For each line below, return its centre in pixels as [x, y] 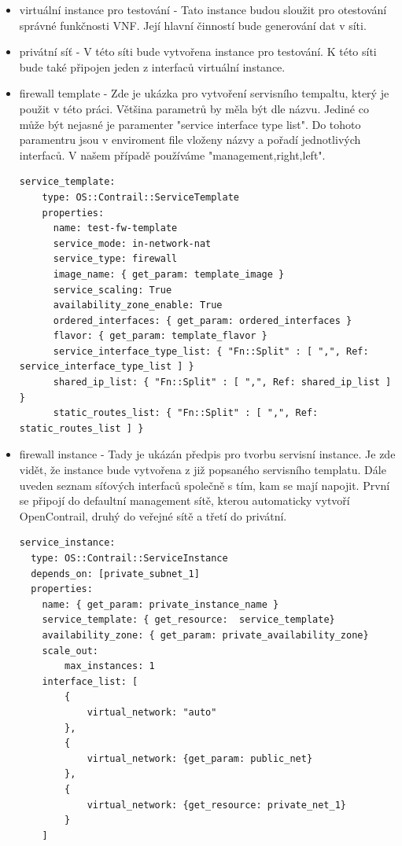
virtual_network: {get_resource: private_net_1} [217, 805]
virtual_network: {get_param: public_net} [200, 758]
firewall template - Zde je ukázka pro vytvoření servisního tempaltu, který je [204, 93]
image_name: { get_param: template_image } [169, 274]
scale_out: [70, 651]
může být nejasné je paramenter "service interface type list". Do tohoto [190, 124]
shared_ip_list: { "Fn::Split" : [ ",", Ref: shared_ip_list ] [222, 383]
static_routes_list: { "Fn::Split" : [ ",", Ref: [186, 413]
